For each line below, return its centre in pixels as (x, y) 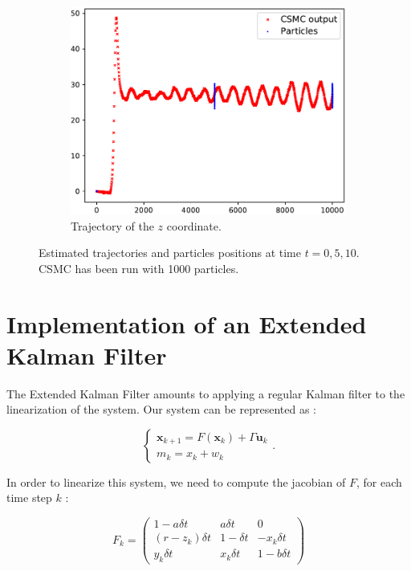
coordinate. (194, 225)
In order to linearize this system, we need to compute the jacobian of (176, 481)
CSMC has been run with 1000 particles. (139, 268)
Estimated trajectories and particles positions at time (170, 253)
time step (29, 498)
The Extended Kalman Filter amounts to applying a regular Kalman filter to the (206, 393)
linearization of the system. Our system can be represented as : (161, 409)
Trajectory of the (112, 225)
